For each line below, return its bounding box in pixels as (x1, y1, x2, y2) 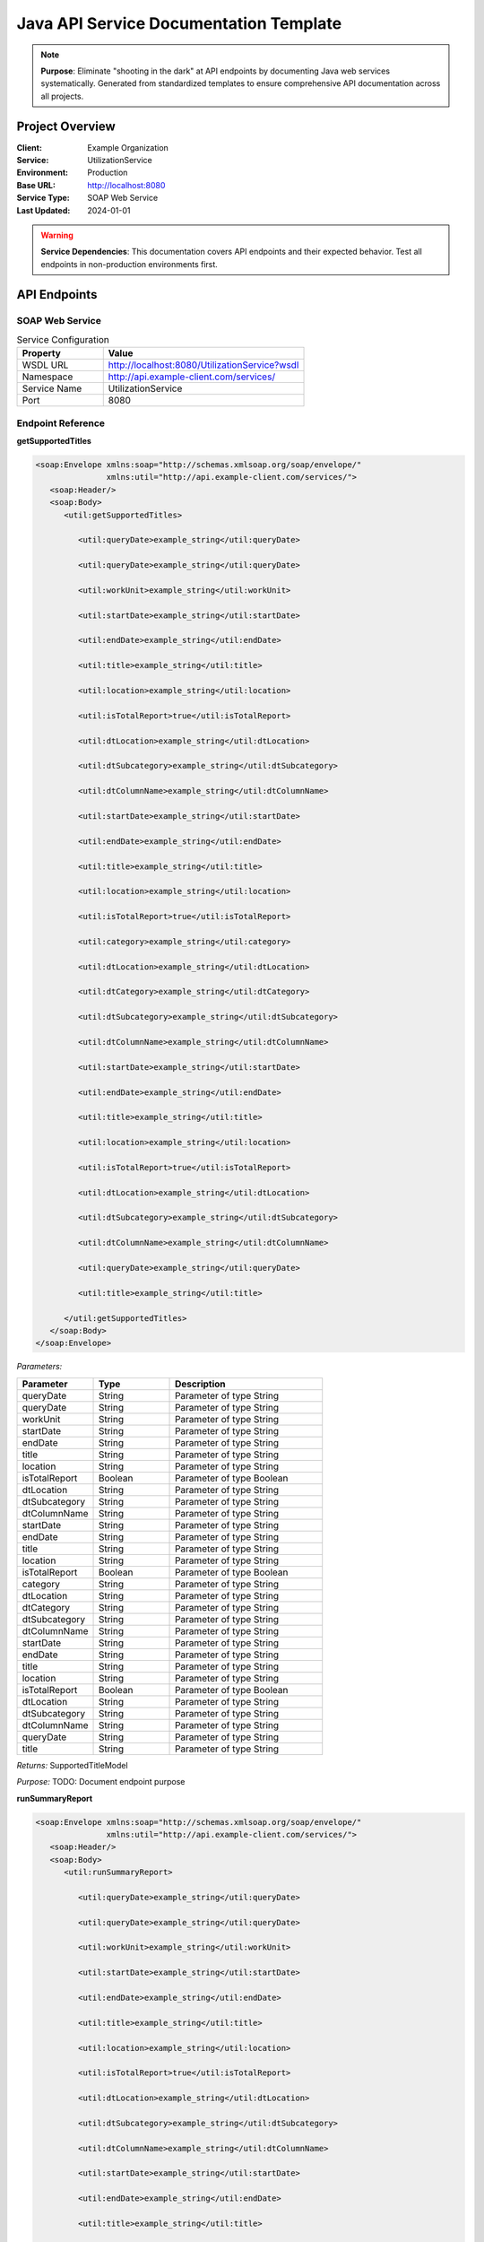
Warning (40, 230, 73, 240)
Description (175, 1377, 226, 1390)
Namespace (22, 370, 73, 383)
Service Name (22, 382, 82, 395)
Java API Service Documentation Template (16, 13, 342, 33)
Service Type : (16, 193, 71, 204)
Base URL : (16, 179, 56, 190)
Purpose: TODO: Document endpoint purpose (16, 1777, 186, 1787)
